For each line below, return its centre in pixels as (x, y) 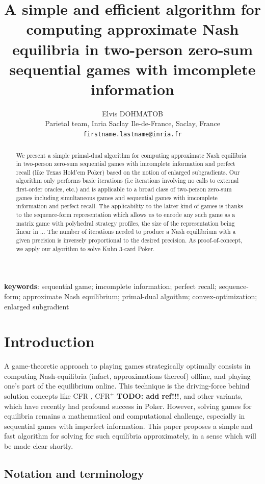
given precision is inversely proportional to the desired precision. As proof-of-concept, (129, 240)
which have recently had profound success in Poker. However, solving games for (128, 406)
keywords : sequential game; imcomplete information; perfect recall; (111, 286)
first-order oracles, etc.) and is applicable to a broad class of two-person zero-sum (124, 189)
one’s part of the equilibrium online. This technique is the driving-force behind (127, 386)
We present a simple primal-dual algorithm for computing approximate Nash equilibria (131, 155)
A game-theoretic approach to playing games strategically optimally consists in (127, 366)
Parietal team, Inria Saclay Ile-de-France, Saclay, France (132, 123)
